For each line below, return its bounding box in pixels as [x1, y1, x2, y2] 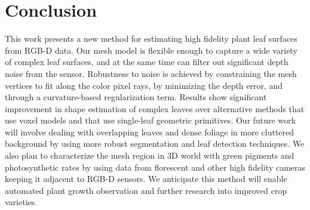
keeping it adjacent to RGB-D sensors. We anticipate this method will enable [5, 172, 287, 185]
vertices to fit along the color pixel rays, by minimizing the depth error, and [5, 79, 283, 91]
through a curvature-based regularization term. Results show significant [5, 91, 267, 103]
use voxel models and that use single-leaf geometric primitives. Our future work [5, 114, 296, 126]
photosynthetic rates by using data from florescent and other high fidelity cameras [5, 160, 306, 173]
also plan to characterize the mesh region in [5, 149, 165, 162]
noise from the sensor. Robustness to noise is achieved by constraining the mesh [5, 67, 297, 79]
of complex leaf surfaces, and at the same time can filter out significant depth [5, 55, 288, 68]
